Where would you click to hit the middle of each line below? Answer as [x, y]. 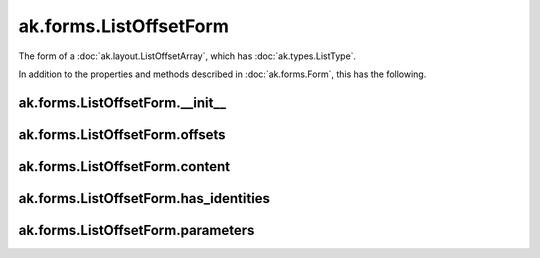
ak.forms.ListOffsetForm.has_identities [144, 198]
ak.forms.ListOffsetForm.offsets [122, 134]
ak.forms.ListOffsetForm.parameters [136, 230]
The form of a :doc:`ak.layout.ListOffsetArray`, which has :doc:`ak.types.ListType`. [187, 56]
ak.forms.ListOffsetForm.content [124, 166]
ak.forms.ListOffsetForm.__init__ [122, 102]
